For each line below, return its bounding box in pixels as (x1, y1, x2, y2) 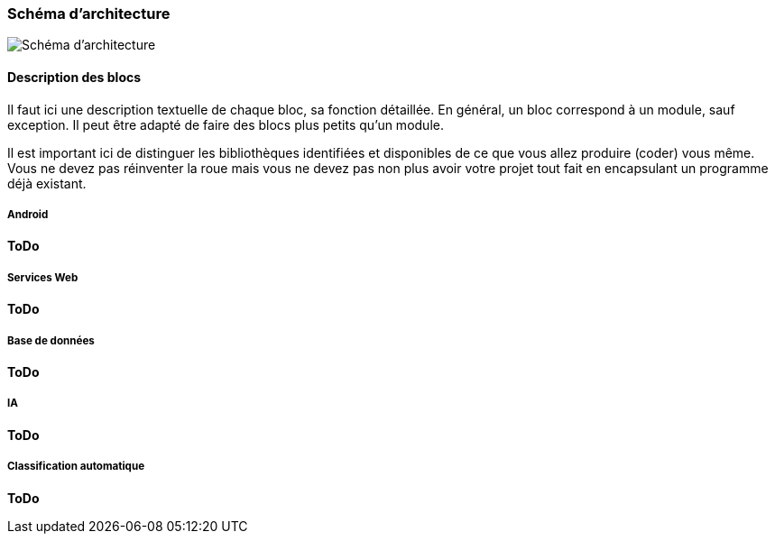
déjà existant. (7, 175, 87, 191)
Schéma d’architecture (7, 5, 171, 23)
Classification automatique (7, 460, 145, 473)
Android (7, 207, 49, 221)
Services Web (7, 270, 78, 284)
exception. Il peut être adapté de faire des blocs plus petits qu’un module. (7, 116, 444, 133)
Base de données (7, 334, 95, 347)
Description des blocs (7, 69, 142, 85)
